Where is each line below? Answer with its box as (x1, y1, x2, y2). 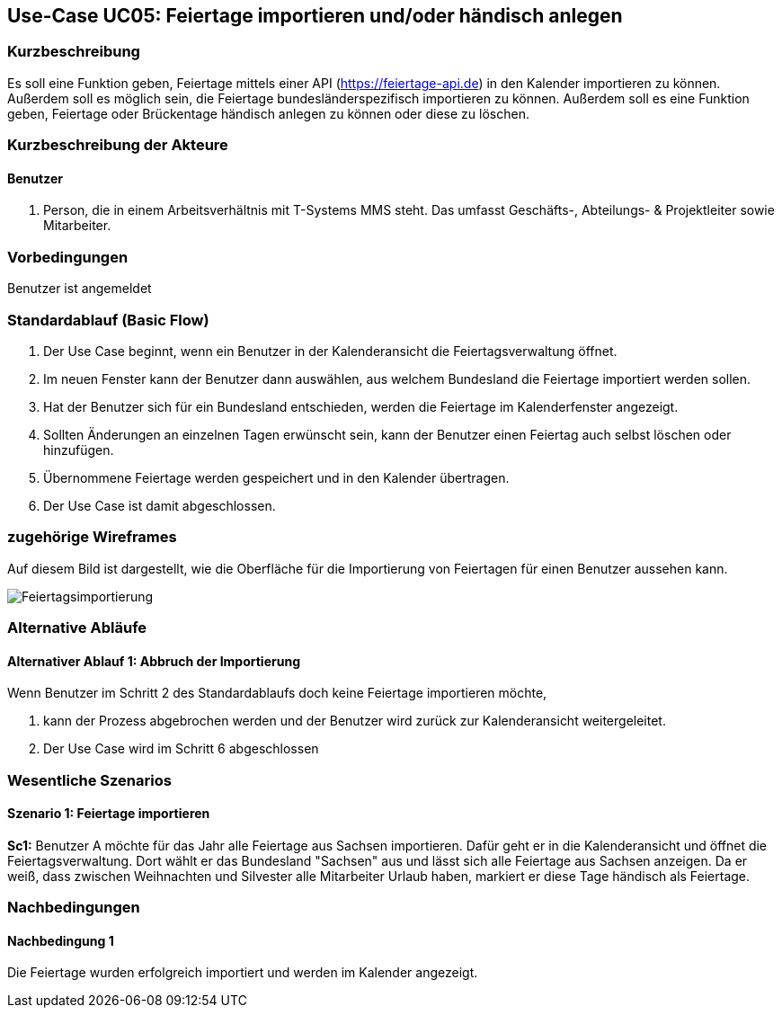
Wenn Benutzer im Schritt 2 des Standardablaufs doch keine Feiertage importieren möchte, (7, 685, 547, 701)
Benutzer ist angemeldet (7, 280, 152, 297)
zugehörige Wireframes (7, 528, 177, 547)
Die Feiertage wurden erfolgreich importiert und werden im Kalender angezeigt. (7, 965, 478, 981)
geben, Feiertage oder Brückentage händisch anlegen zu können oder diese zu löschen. (7, 105, 529, 121)
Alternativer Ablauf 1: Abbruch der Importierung (7, 653, 300, 669)
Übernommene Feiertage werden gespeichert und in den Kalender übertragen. (43, 469, 510, 485)
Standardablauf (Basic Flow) (7, 310, 209, 329)
